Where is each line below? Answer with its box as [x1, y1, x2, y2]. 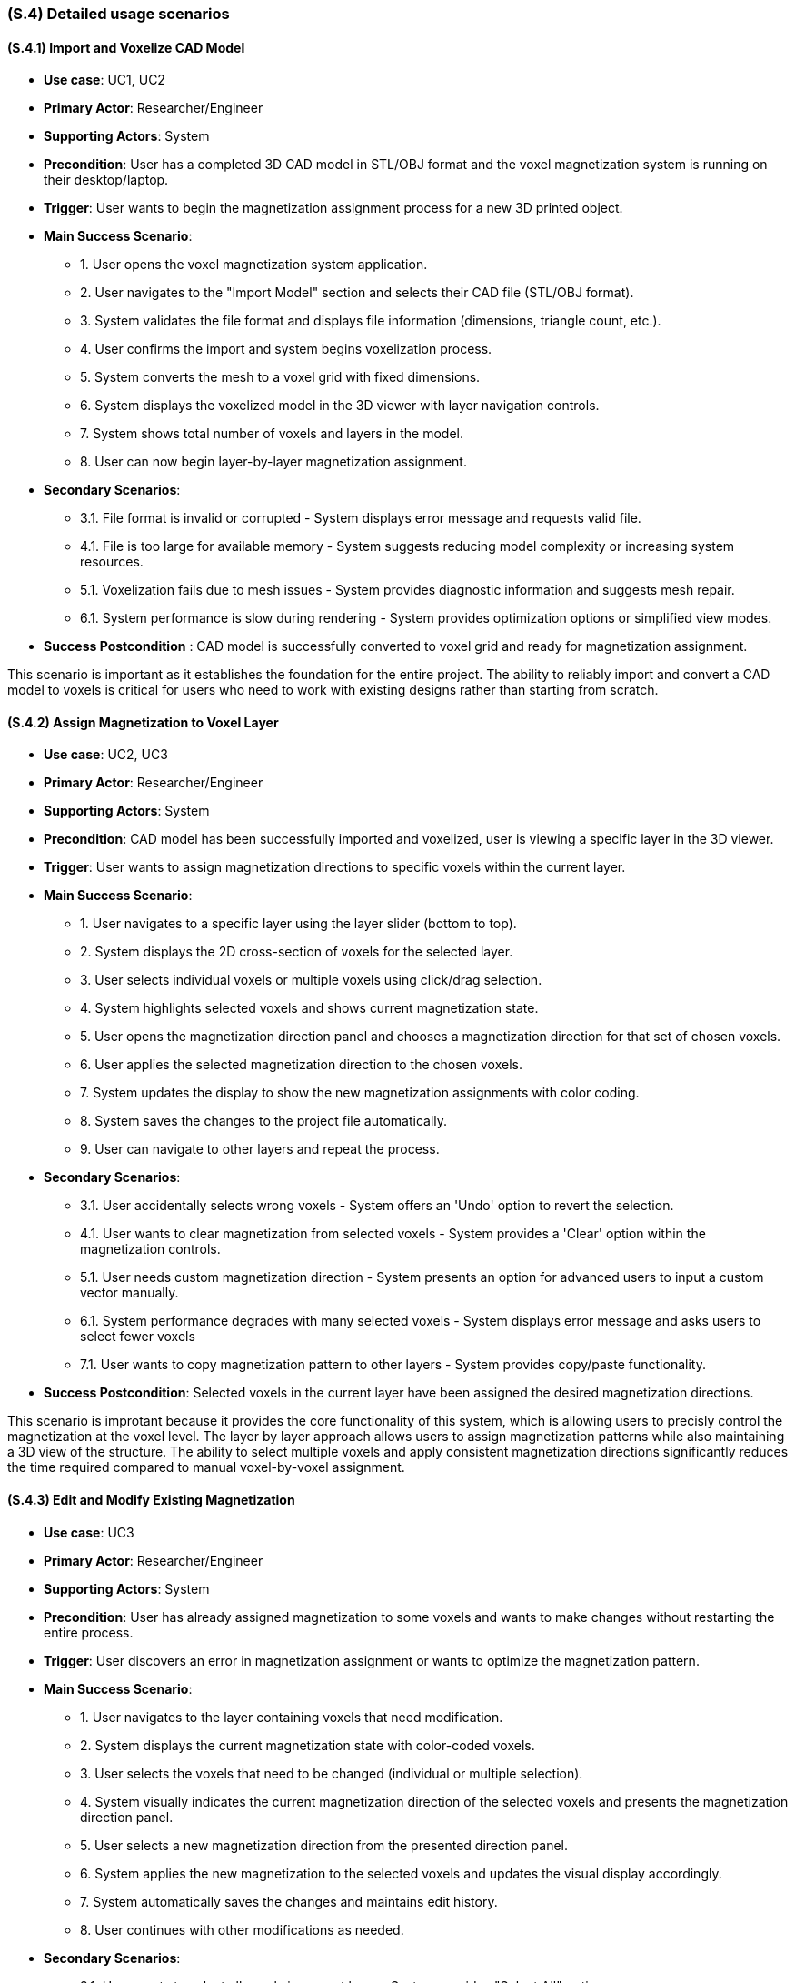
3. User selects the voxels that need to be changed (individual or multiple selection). [80, 1765, 583, 1781]
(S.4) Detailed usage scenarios [7, 5, 230, 23]
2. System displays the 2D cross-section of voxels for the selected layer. [80, 944, 513, 960]
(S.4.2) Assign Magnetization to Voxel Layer [7, 714, 279, 730]
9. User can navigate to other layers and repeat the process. [80, 1141, 440, 1157]
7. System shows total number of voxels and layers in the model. [80, 426, 464, 442]
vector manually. [80, 1285, 179, 1301]
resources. [80, 554, 144, 570]
